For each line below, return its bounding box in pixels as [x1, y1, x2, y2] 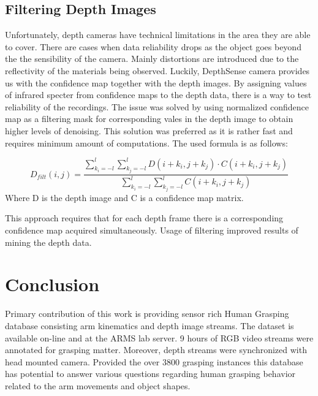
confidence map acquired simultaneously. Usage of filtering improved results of [5, 224, 298, 237]
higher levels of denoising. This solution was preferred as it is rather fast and [5, 124, 293, 137]
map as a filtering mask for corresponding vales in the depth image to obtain [5, 112, 293, 125]
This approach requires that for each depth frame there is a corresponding [5, 211, 284, 224]
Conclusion [5, 272, 100, 297]
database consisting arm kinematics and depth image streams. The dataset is [5, 319, 294, 332]
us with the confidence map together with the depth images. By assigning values [5, 76, 307, 89]
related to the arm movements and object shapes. [5, 379, 191, 392]
